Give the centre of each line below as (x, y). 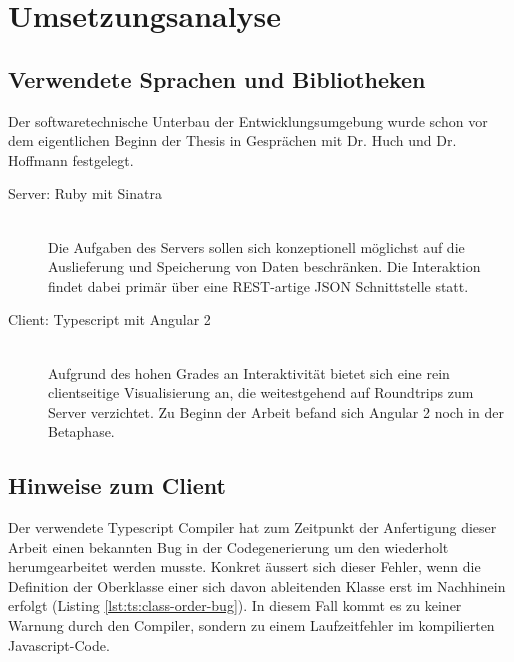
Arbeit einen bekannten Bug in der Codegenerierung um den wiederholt (228, 546)
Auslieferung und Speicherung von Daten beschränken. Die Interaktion (264, 266)
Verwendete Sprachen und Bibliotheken (217, 78)
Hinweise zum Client (117, 485)
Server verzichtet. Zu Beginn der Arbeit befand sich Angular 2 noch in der (276, 411)
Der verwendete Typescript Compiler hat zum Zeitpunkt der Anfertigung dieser (252, 527)
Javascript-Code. (59, 644)
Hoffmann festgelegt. (71, 159)
